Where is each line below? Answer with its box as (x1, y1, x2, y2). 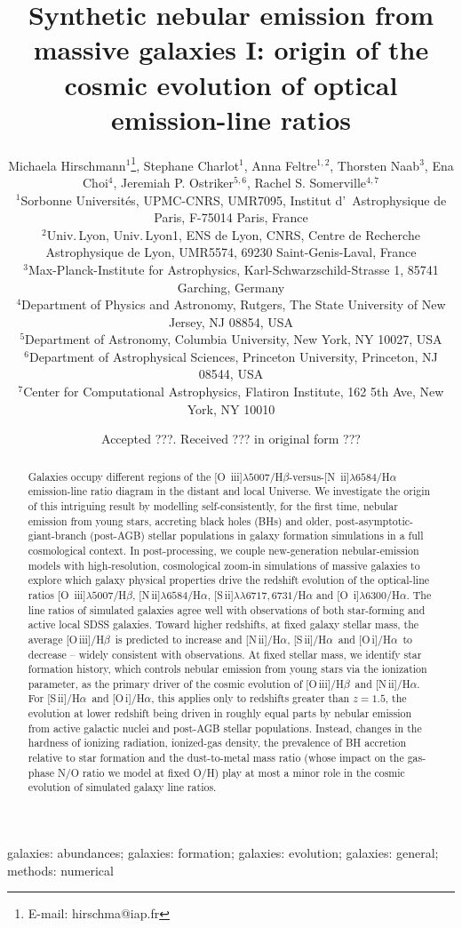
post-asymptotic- (335, 513, 413, 528)
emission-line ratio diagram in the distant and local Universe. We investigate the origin (28, 484, 431, 499)
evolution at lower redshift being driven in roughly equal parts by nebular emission (28, 706, 412, 721)
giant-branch (28, 528, 87, 543)
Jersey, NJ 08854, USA (168, 312, 294, 331)
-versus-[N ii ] (289, 468, 350, 484)
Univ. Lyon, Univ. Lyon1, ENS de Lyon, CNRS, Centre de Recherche (46, 225, 420, 244)
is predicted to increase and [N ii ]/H (115, 631, 281, 646)
